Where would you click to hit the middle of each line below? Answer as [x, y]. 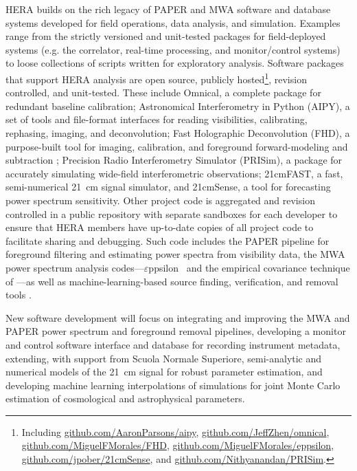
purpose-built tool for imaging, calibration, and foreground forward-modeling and [177, 146]
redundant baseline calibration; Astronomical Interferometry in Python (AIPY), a [178, 106]
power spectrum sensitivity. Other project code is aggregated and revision [160, 200]
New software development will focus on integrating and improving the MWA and [178, 317]
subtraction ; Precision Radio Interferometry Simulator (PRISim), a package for [174, 160]
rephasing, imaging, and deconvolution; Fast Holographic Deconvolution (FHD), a [178, 133]
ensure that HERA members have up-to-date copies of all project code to [160, 227]
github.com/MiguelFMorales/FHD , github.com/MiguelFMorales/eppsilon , [178, 445]
